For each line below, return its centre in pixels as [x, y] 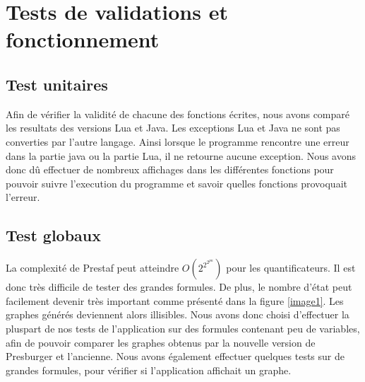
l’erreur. [23, 197]
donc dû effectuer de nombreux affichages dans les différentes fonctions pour [170, 169]
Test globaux [53, 235]
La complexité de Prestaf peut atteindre [92, 268]
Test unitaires [57, 84]
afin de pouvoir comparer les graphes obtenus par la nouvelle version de [161, 342]
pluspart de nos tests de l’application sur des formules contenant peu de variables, [183, 328]
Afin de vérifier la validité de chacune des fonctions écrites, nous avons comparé [178, 114]
